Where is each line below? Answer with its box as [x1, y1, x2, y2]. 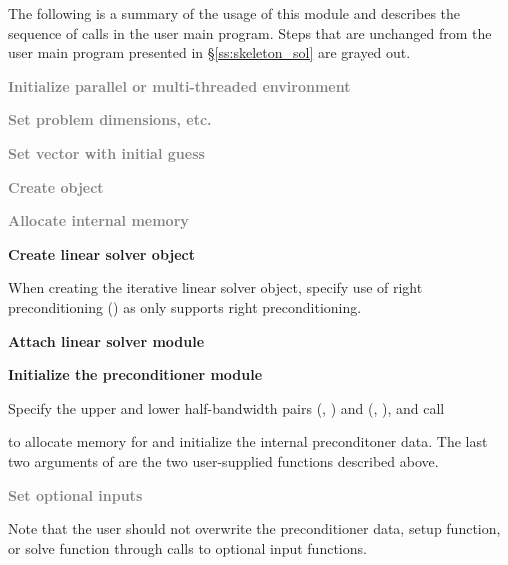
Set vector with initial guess [8, 142, 205, 163]
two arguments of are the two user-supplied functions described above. [8, 450, 439, 471]
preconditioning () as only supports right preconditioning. [8, 296, 362, 317]
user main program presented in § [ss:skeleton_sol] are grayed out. [8, 42, 411, 63]
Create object [8, 176, 104, 197]
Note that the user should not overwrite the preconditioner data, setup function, [8, 518, 501, 539]
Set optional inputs [8, 484, 143, 505]
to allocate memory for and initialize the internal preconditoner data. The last [8, 431, 488, 452]
